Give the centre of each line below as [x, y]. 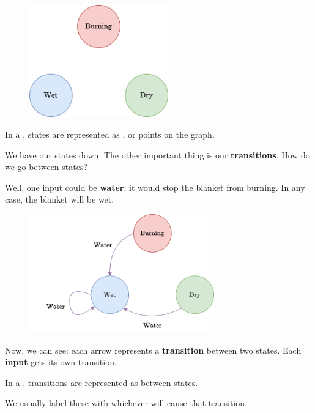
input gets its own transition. [61, 362]
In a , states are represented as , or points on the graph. [110, 134]
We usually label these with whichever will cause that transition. [126, 403]
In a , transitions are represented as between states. [102, 382]
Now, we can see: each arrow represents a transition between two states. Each [153, 350]
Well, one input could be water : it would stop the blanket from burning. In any [155, 187]
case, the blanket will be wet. [60, 199]
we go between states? [46, 167]
